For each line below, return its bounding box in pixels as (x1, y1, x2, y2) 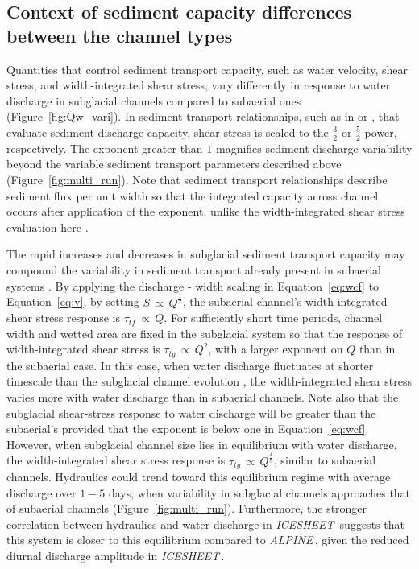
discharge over (6, 484, 77, 501)
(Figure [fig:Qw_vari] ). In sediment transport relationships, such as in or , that (6, 108, 400, 125)
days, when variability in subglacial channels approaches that (108, 484, 411, 501)
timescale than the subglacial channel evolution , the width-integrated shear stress (6, 373, 413, 390)
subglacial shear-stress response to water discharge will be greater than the (6, 404, 376, 421)
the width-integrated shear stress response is (6, 451, 226, 468)
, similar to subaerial (273, 451, 376, 468)
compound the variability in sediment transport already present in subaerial (6, 261, 381, 278)
